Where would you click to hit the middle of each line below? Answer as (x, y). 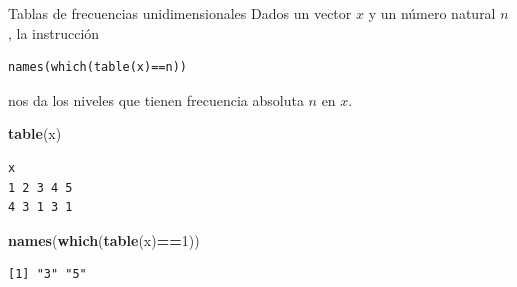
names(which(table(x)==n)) (97, 67)
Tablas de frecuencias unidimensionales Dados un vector (180, 13)
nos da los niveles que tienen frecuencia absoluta (156, 99)
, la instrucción (54, 32)
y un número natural (432, 13)
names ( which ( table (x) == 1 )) (104, 239)
